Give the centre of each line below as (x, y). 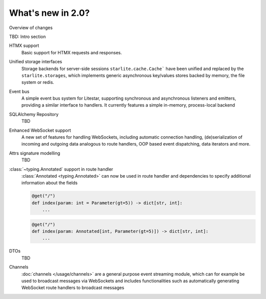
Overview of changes (31, 28)
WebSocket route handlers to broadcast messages (73, 288)
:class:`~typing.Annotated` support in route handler (61, 169)
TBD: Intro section (28, 37)
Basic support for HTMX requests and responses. (72, 52)
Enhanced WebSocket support (40, 130)
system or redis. (38, 82)
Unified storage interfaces (36, 62)
